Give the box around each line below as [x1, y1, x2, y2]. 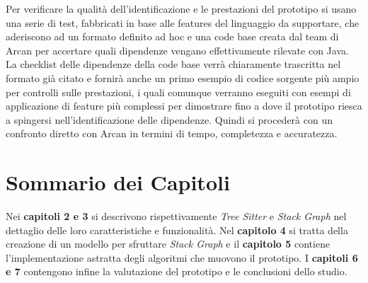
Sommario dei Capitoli [6, 168, 230, 197]
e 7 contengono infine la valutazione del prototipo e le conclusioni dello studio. [6, 264, 347, 279]
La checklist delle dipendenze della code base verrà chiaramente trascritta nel [6, 57, 341, 71]
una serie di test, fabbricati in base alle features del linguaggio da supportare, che [6, 15, 360, 30]
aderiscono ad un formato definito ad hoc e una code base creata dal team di [6, 29, 339, 44]
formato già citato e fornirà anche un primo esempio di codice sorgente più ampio [6, 70, 360, 85]
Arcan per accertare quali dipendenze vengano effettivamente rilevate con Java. [6, 42, 349, 57]
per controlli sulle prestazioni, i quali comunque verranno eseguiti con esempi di [6, 84, 351, 99]
